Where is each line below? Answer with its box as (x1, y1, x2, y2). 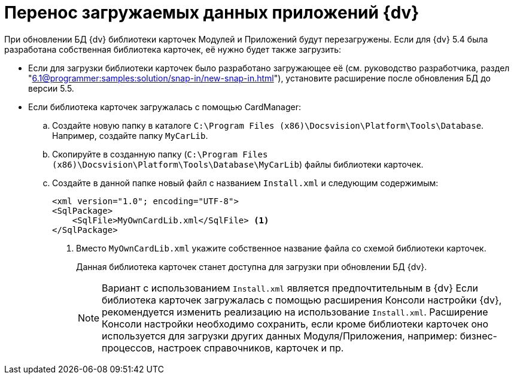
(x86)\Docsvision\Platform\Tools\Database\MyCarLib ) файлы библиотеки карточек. (52, 159, 424, 169)
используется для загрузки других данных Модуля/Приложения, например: (102, 329, 458, 342)
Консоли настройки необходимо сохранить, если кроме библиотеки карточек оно (102, 317, 489, 330)
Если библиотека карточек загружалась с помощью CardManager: (28, 101, 302, 112)
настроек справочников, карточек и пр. (157, 341, 344, 354)
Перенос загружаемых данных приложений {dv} (4, 2, 419, 23)
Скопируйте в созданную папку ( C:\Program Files (52, 148, 268, 159)
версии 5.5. (28, 83, 74, 93)
